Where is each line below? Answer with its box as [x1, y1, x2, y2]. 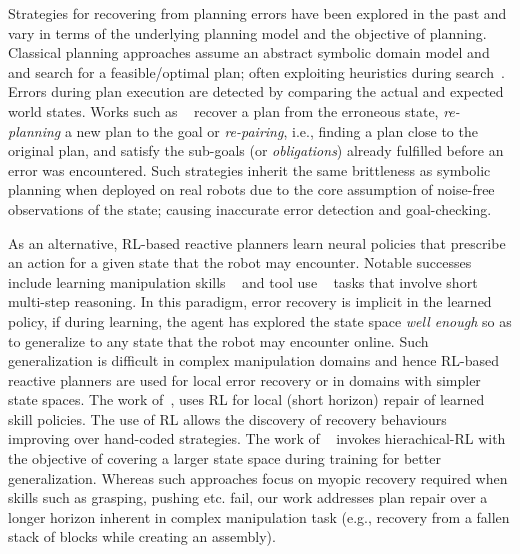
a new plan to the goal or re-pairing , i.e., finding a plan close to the [64, 120, 478, 141]
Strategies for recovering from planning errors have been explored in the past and [8, 3, 507, 23]
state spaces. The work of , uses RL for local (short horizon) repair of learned [8, 389, 485, 410]
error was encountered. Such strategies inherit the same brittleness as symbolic [8, 159, 491, 180]
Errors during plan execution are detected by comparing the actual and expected [8, 81, 504, 102]
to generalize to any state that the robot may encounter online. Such [8, 330, 429, 351]
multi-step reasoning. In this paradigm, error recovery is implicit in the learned [8, 291, 492, 312]
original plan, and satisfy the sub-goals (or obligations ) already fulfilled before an [8, 140, 504, 161]
